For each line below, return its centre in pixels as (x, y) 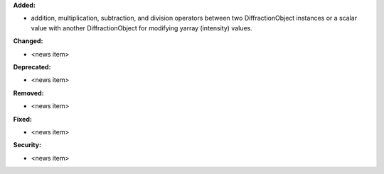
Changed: (28, 41)
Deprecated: (32, 66)
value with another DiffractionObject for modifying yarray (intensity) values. (142, 28)
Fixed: (22, 119)
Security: (27, 145)
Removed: (28, 93)
